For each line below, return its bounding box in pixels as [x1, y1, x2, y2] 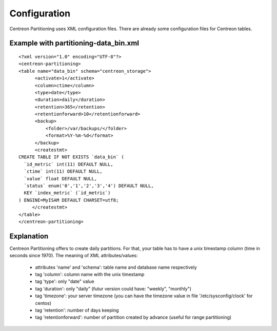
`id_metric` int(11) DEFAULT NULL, [24, 161, 114, 167]
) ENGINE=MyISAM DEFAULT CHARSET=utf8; [18, 197, 119, 203]
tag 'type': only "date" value [35, 278, 94, 284]
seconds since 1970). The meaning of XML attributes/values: [9, 253, 138, 259]
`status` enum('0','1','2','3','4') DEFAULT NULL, [24, 182, 154, 189]
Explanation [9, 232, 49, 240]
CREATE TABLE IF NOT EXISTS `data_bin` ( [18, 154, 124, 160]
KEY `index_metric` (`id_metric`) [24, 190, 111, 196]
